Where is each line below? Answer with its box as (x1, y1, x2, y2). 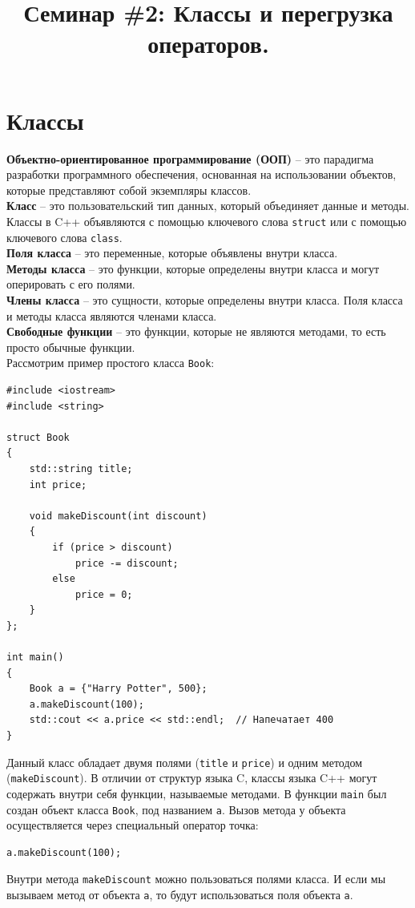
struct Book (6, 431, 70, 443)
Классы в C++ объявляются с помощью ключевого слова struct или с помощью (6, 212, 407, 229)
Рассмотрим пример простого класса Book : (6, 354, 215, 371)
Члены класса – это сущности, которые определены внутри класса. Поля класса (6, 291, 403, 308)
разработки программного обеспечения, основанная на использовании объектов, (6, 166, 397, 183)
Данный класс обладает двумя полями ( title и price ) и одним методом (6, 753, 363, 770)
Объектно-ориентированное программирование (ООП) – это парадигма (6, 150, 374, 167)
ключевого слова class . (6, 228, 123, 245)
